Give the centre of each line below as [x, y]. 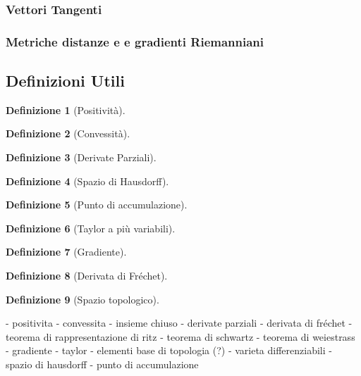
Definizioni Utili [65, 81]
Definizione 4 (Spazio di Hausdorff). [87, 181]
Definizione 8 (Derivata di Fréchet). [87, 276]
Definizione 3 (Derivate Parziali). [81, 157]
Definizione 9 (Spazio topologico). [82, 299]
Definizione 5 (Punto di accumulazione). [97, 205]
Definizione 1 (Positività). [66, 109]
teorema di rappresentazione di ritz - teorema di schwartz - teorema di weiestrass [180, 336]
